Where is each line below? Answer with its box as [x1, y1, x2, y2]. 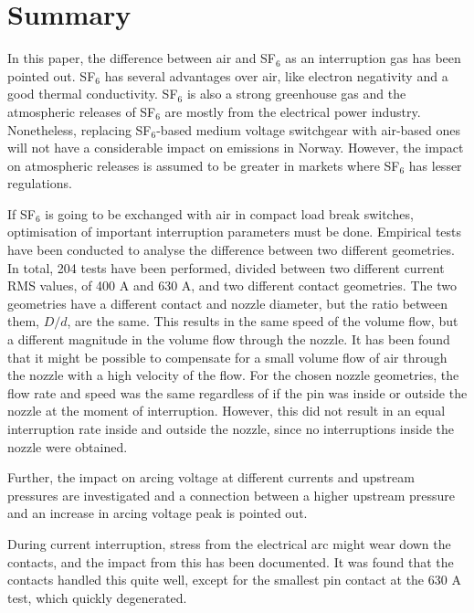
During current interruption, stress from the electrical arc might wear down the [7, 534, 451, 553]
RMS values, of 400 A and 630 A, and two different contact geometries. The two [7, 276, 457, 295]
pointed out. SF [7, 66, 96, 85]
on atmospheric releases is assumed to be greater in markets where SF [7, 155, 400, 174]
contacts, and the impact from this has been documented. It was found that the [7, 552, 454, 571]
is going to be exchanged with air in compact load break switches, [45, 204, 414, 223]
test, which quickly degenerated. [7, 587, 187, 607]
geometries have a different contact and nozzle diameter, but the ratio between [7, 293, 448, 312]
